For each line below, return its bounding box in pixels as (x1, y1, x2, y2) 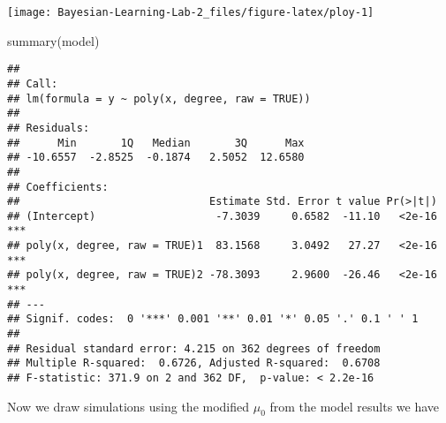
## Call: (7, 77, 58, 90)
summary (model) (7, 31, 100, 49)
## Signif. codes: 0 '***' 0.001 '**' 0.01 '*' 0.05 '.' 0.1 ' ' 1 (7, 313, 419, 326)
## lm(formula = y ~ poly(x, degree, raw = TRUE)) (7, 92, 311, 105)
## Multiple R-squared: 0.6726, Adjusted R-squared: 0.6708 (7, 357, 381, 370)
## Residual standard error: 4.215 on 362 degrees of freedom (7, 342, 381, 355)
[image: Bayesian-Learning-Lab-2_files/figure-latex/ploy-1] (7, 6, 374, 19)
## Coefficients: (7, 180, 109, 193)
